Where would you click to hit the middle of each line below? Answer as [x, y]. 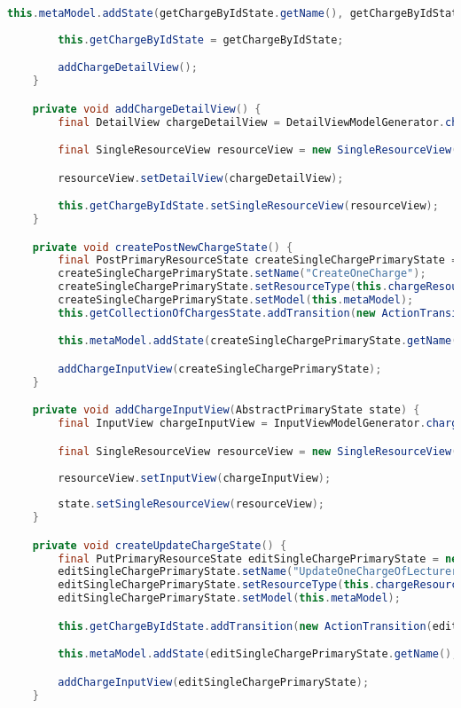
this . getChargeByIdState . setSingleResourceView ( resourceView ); [248, 206]
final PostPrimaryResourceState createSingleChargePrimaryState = [258, 260]
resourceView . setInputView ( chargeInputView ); [195, 478]
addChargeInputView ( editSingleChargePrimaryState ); [214, 682]
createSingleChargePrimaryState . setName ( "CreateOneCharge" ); [242, 274]
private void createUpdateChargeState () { [160, 545]
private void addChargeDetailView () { [147, 109]
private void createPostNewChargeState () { [163, 247]
